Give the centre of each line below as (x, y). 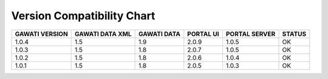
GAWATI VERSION (41, 34)
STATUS (294, 34)
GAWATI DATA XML (103, 34)
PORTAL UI (203, 34)
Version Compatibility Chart (83, 16)
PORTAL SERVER (251, 34)
